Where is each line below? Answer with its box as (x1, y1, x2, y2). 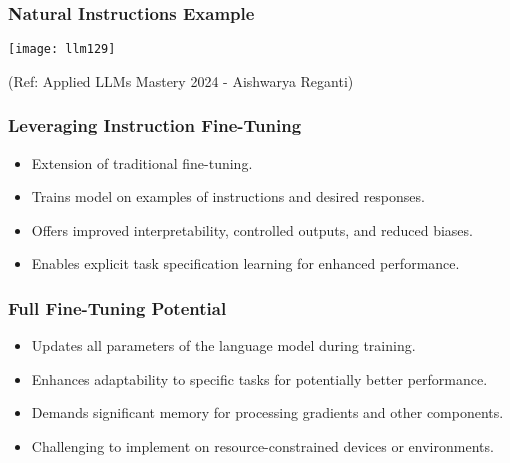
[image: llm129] (8, 42, 116, 57)
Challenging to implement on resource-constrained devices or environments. (31, 436, 494, 457)
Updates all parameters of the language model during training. (31, 335, 416, 356)
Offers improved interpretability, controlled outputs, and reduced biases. (31, 219, 473, 240)
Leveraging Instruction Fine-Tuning (8, 113, 302, 138)
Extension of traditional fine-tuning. (31, 152, 253, 173)
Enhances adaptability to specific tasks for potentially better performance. (31, 368, 488, 389)
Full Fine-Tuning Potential (8, 295, 227, 320)
